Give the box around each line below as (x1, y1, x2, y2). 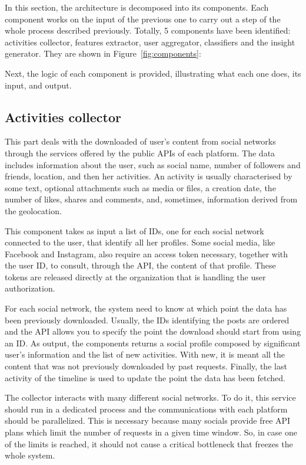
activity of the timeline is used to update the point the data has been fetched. (5, 371, 286, 384)
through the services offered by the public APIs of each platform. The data (5, 146, 275, 159)
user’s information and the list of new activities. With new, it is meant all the (5, 348, 285, 361)
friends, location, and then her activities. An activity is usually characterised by (5, 170, 292, 182)
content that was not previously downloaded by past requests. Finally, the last (5, 360, 287, 372)
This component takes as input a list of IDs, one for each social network (5, 224, 264, 237)
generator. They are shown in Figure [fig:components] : (5, 47, 201, 60)
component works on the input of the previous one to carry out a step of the (5, 12, 281, 25)
